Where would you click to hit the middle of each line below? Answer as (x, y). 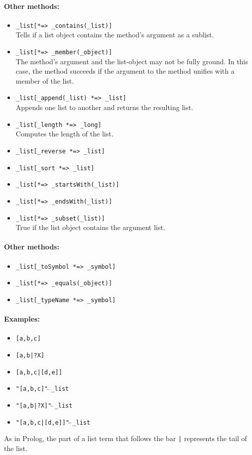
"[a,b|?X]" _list (44, 406)
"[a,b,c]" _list (42, 389)
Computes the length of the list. (64, 134)
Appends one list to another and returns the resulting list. (104, 107)
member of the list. (45, 80)
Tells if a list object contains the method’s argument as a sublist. (115, 35)
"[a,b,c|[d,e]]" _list (53, 422)
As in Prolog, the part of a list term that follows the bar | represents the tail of (126, 438)
